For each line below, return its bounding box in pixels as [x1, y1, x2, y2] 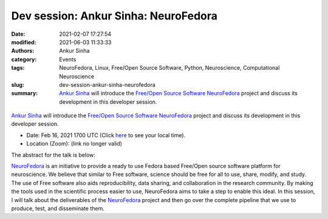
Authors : [11, 47, 35, 55]
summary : [11, 90, 38, 97]
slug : [11, 81, 24, 88]
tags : [11, 64, 25, 72]
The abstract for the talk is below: [11, 151, 95, 158]
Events [59, 55, 77, 63]
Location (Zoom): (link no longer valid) [26, 140, 123, 147]
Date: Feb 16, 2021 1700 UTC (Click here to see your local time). [26, 131, 186, 139]
